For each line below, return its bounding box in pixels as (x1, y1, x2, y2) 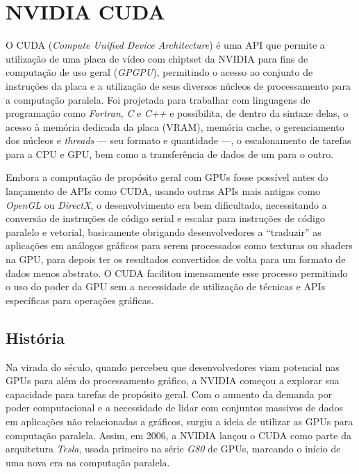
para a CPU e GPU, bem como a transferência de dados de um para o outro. (6, 146, 334, 161)
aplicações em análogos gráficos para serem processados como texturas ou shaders (6, 238, 353, 253)
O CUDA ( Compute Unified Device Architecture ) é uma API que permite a (6, 38, 325, 52)
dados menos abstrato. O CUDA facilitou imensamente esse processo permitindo (6, 265, 348, 280)
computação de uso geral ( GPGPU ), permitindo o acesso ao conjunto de (6, 65, 313, 79)
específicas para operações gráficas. (6, 292, 154, 307)
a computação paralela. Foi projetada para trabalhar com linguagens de (6, 92, 310, 106)
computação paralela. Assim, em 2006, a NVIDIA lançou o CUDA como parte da (6, 427, 351, 442)
